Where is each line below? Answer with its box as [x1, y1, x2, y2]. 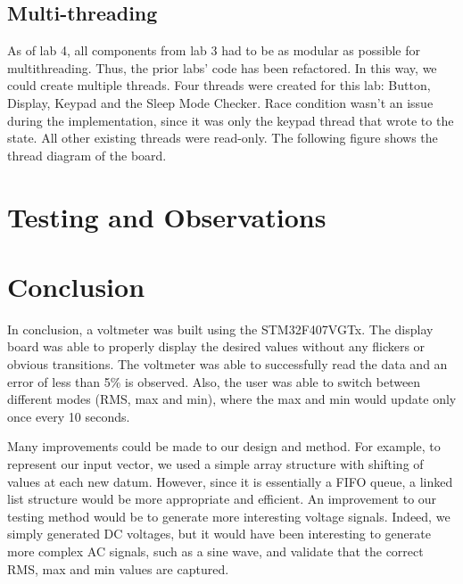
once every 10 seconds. [7, 407, 130, 425]
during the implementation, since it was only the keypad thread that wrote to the [7, 111, 454, 129]
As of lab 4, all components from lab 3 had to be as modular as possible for [7, 41, 420, 60]
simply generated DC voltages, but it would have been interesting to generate [7, 524, 431, 543]
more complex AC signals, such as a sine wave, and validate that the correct [7, 541, 424, 560]
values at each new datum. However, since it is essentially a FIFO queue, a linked [7, 472, 453, 490]
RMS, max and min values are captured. [7, 559, 229, 578]
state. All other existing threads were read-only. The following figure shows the [7, 128, 438, 147]
